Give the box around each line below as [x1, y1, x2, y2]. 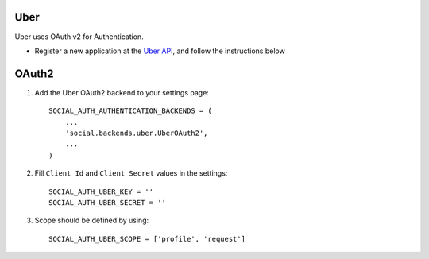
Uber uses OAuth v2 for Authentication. [14, 32, 145, 41]
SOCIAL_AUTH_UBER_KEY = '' [48, 187, 154, 196]
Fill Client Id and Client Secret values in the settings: [34, 168, 228, 178]
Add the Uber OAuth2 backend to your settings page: [34, 87, 210, 97]
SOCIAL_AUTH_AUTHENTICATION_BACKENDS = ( [48, 106, 212, 115]
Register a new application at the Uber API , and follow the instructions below [34, 46, 285, 56]
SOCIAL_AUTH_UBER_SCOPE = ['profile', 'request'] [48, 234, 246, 243]
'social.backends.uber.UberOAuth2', [64, 128, 208, 137]
